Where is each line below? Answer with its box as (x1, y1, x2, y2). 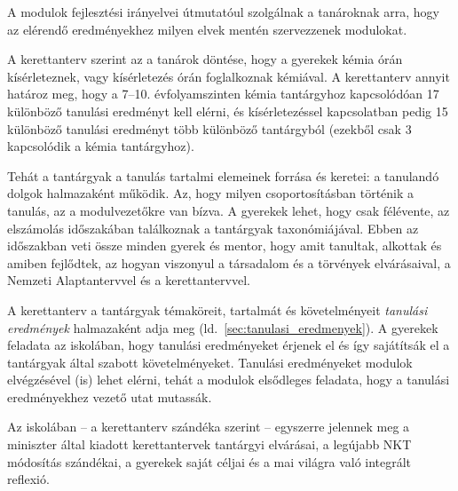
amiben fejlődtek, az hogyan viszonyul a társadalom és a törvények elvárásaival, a (7, 253, 451, 272)
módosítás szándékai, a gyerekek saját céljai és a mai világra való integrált (7, 452, 412, 471)
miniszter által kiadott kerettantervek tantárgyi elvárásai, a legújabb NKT (7, 435, 412, 454)
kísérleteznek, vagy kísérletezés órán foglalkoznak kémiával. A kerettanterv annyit (7, 67, 450, 85)
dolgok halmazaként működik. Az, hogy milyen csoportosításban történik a (7, 184, 415, 202)
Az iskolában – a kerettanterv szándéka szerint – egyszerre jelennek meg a (7, 417, 410, 436)
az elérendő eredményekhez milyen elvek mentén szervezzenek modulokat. (7, 20, 407, 38)
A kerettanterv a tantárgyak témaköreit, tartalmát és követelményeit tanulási (7, 300, 428, 319)
